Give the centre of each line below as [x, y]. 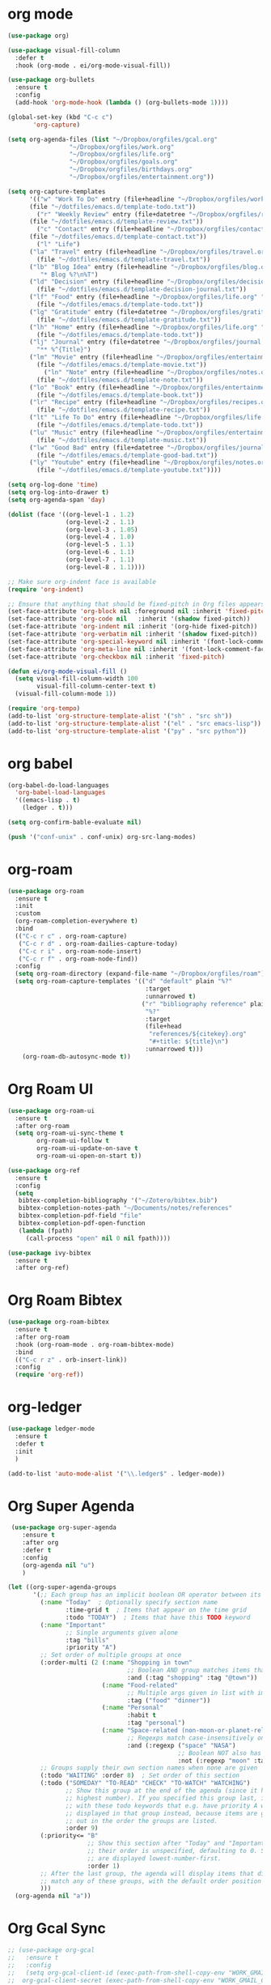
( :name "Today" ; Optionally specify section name [129, 1603]
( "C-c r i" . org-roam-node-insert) [80, 951]
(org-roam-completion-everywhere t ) [76, 921]
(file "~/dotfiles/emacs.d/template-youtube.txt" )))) [129, 471]
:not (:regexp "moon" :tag [223, 1761]
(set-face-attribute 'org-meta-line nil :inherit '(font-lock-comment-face [138, 649]
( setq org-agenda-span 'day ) [57, 500]
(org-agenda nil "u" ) [58, 1565]
